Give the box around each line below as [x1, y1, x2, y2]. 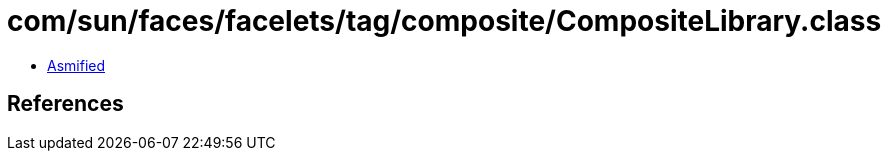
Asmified [47, 56, 106, 74]
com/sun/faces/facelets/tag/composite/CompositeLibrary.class [7, 4, 882, 38]
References [7, 91, 124, 117]
